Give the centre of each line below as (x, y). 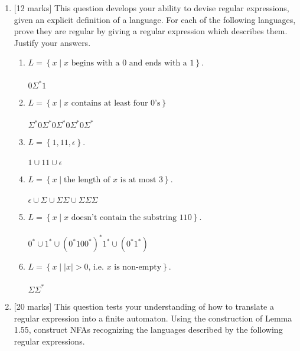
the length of (87, 180)
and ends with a (158, 63)
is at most (138, 180)
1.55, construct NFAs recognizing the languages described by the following (148, 329)
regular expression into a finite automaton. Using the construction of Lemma (153, 318)
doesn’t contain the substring (124, 217)
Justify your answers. (52, 42)
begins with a (95, 63)
